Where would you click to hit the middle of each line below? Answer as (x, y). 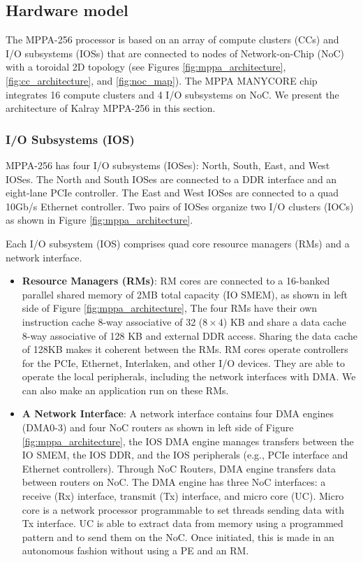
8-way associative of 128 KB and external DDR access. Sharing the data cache (190, 335)
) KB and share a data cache (284, 321)
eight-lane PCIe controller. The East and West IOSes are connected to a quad (172, 193)
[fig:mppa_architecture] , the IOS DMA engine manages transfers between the (188, 441)
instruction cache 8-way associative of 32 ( (112, 321)
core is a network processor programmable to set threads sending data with (183, 509)
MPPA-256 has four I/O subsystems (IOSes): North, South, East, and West (168, 165)
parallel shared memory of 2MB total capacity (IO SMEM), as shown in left (185, 294)
